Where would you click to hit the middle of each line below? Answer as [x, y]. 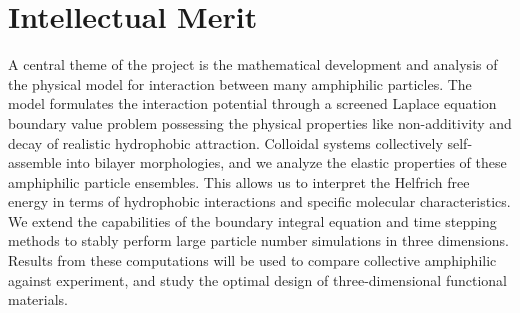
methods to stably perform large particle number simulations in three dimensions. [258, 240]
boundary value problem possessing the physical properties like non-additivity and [260, 122]
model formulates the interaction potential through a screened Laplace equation [252, 103]
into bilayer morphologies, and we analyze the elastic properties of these [286, 162]
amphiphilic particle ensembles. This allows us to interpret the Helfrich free [239, 181]
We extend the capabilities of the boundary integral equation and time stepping [252, 220]
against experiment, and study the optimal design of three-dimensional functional [257, 279]
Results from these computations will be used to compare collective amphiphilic [252, 260]
